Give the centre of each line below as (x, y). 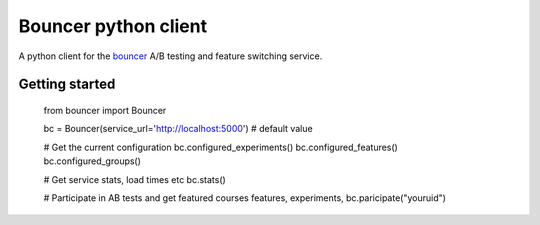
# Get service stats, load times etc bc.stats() (135, 179)
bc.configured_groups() (92, 161)
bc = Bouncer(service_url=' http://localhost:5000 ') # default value (178, 129)
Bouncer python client (113, 26)
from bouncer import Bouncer (105, 110)
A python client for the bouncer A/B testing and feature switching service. (170, 56)
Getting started (67, 84)
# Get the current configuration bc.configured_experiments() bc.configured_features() (221, 147)
